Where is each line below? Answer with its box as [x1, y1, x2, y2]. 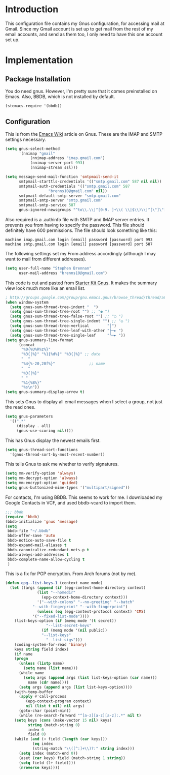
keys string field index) [14, 647, 69, 652]
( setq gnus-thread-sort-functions [5, 447, 78, 452]
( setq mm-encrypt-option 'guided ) [5, 481, 78, 486]
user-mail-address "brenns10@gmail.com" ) [18, 271, 108, 276]
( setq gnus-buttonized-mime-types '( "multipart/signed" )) [5, 485, 130, 490]
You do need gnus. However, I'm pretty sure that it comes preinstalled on [5, 88, 158, 94]
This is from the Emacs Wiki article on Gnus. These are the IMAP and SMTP [5, 131, 163, 137]
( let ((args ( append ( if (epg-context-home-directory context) [10, 585, 146, 590]
